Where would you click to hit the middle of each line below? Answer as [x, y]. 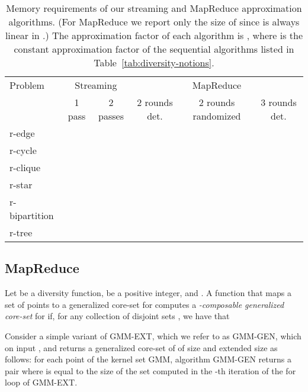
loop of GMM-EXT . [41, 382]
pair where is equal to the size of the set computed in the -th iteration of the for [150, 370]
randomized [217, 116]
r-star [21, 184]
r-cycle [23, 150]
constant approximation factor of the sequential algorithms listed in [154, 49]
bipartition [32, 215]
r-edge [22, 133]
